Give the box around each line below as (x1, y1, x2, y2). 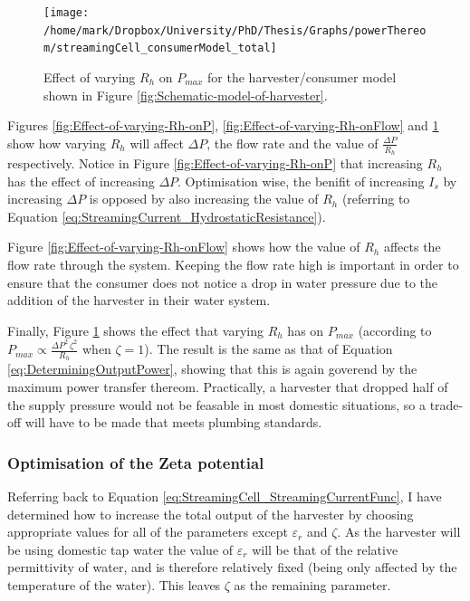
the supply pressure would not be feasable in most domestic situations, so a (7, 395, 426, 414)
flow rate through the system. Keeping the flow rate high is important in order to (7, 254, 459, 273)
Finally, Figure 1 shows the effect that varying (7, 320, 264, 339)
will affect (129, 133, 184, 152)
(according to (358, 320, 432, 339)
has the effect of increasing (7, 171, 155, 190)
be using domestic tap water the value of (7, 539, 234, 558)
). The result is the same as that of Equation (144, 339, 393, 358)
